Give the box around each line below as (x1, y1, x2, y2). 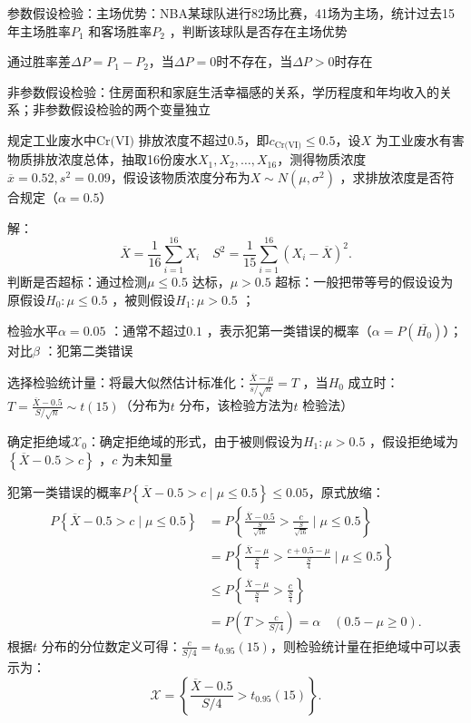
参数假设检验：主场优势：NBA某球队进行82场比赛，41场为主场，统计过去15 (7, 4, 455, 22)
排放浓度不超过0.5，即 (138, 130, 270, 149)
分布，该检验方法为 (179, 396, 294, 415)
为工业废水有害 (375, 130, 465, 149)
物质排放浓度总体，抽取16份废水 (7, 150, 198, 169)
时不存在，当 (216, 52, 293, 71)
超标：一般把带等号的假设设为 (275, 272, 454, 291)
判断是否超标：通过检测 (7, 272, 147, 291)
